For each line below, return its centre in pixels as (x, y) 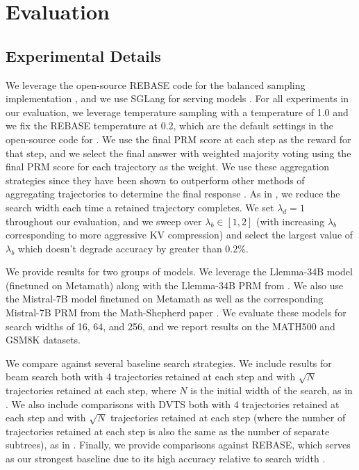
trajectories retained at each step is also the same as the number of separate (168, 431)
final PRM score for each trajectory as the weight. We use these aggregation (167, 167)
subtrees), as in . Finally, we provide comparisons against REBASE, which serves (178, 445)
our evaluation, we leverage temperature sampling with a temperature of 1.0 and (177, 112)
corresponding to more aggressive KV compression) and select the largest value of (179, 235)
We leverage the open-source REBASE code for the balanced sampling (156, 84)
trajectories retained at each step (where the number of (228, 418)
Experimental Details (83, 55)
